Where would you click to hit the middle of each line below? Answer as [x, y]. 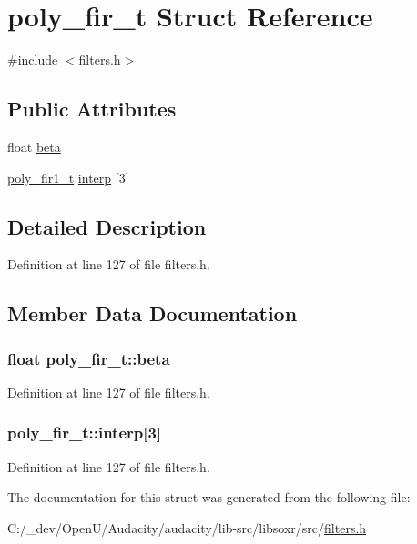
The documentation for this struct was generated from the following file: [209, 497]
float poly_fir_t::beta [89, 358]
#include [33, 60]
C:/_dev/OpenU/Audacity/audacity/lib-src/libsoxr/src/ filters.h [187, 527]
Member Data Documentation [153, 313]
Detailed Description [107, 226]
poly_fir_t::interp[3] [85, 433]
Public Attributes [92, 109]
